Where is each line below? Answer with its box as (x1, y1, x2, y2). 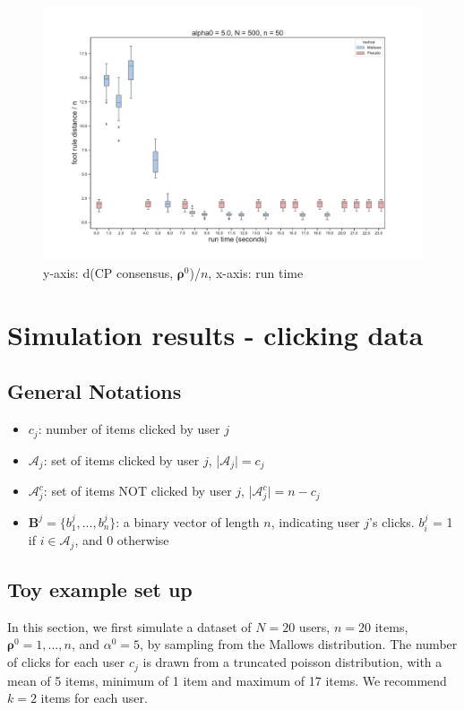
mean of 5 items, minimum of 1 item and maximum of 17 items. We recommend (7, 671, 447, 689)
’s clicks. (369, 512, 415, 531)
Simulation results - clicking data (7, 316, 424, 352)
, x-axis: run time (208, 263, 304, 281)
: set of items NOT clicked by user (43, 481, 232, 500)
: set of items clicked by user (43, 450, 200, 469)
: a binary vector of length (116, 512, 260, 531)
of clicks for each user (7, 653, 125, 671)
